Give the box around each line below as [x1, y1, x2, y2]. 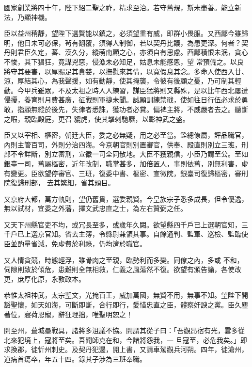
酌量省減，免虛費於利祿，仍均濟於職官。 [17, 239, 146, 249]
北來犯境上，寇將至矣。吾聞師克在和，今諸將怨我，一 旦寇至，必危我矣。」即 [4, 335, 247, 345]
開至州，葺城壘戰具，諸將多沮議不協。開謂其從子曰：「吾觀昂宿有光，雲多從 [4, 325, 245, 335]
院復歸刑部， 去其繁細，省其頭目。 [4, 177, 115, 188]
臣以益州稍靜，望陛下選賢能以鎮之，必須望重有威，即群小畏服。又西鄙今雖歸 [4, 28, 248, 38]
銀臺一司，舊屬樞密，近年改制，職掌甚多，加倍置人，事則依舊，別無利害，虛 [4, 158, 248, 168]
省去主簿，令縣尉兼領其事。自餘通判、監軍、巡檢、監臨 [64, 229, 241, 239]
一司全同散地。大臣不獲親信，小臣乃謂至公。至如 [92, 149, 248, 159]
